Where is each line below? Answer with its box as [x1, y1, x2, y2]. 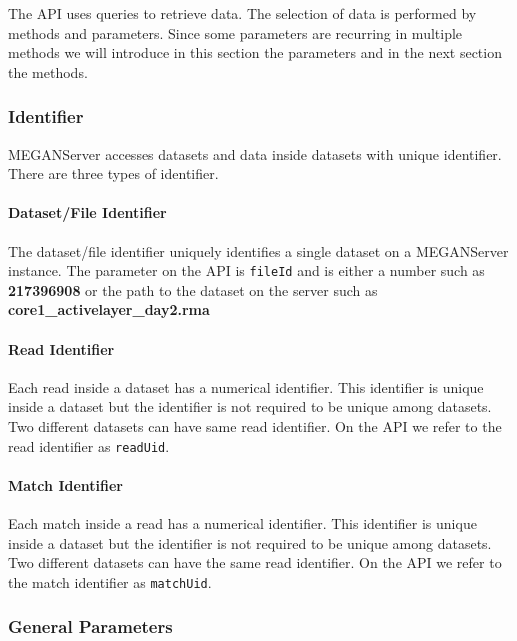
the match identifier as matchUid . [8, 571, 212, 592]
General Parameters [8, 614, 173, 639]
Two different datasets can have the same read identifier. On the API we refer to [8, 552, 502, 573]
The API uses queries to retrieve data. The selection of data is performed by [8, 3, 477, 23]
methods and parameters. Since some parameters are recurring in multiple [8, 22, 463, 43]
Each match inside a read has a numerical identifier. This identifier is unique [8, 513, 477, 534]
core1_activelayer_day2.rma [8, 299, 210, 320]
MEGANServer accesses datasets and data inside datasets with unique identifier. [8, 143, 502, 164]
